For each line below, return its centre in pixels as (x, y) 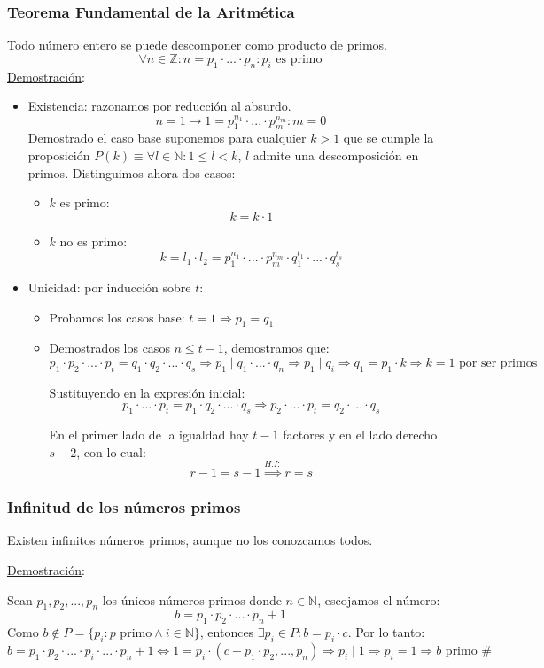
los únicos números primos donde (192, 599)
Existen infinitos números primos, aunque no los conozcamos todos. (190, 540)
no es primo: (93, 241)
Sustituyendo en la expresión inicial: (147, 392)
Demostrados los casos (109, 348)
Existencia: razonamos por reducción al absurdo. (159, 106)
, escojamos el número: (379, 599)
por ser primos (498, 364)
